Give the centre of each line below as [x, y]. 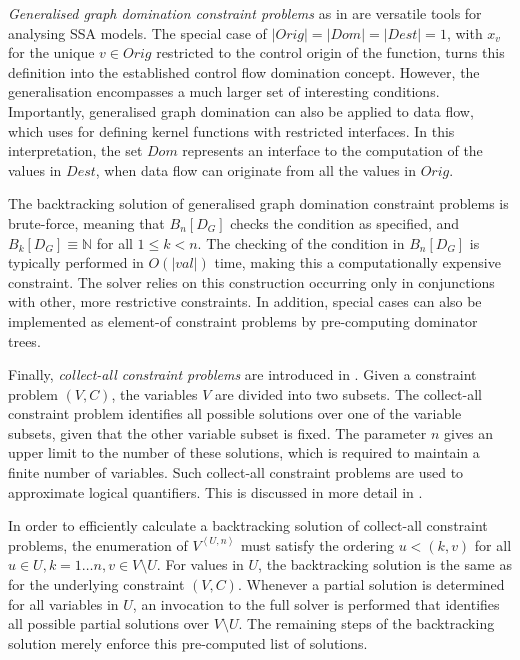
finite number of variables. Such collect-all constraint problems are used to [236, 472]
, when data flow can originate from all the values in [256, 169]
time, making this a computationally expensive [357, 262]
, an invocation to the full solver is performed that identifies [316, 603]
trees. [24, 340]
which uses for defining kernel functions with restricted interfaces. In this [231, 130]
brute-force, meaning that [86, 222]
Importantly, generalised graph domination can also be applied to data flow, [241, 110]
